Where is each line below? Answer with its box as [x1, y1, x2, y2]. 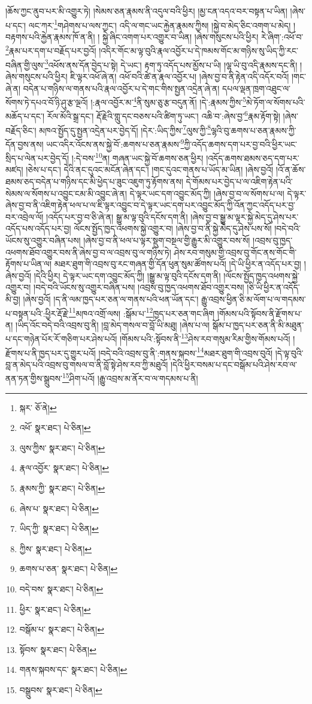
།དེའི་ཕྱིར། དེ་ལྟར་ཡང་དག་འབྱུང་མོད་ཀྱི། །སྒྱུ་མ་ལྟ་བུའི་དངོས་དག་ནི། [34, 269, 221, 281]
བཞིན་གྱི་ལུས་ [5, 58, 45, 71]
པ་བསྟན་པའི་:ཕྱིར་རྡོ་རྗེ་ [5, 307, 69, 319]
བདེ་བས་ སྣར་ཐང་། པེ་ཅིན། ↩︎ [19, 583, 104, 595]
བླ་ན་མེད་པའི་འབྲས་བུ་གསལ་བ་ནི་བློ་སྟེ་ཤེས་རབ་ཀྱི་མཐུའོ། [5, 358, 168, 370]
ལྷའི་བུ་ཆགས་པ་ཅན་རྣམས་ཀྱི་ [211, 124, 296, 136]
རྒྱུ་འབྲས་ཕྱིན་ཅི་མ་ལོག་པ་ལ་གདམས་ [201, 292, 306, 305]
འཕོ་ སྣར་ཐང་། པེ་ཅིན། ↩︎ [19, 421, 91, 434]
